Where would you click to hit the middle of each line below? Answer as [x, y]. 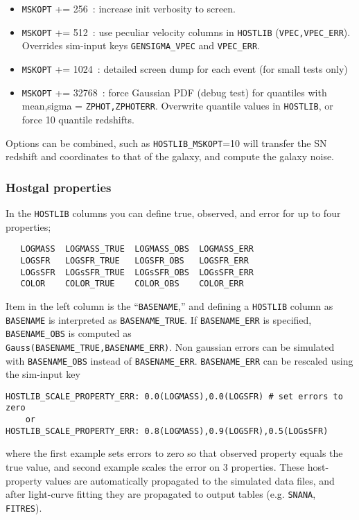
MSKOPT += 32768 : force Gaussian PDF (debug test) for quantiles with [174, 92]
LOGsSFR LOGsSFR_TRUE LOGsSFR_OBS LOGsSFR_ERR [137, 272]
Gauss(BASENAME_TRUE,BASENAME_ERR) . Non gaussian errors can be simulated [170, 346]
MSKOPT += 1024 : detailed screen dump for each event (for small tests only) [185, 68]
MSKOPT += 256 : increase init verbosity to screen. [129, 8]
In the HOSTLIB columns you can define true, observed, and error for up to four [173, 213]
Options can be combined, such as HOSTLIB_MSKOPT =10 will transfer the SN [166, 142]
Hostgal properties [59, 187]
